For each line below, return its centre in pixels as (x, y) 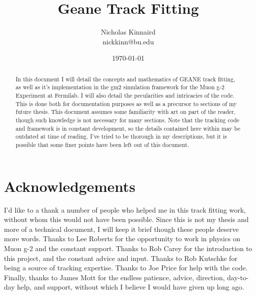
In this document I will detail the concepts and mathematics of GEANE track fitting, (125, 79)
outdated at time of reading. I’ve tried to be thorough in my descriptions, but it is (121, 136)
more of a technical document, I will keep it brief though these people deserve (121, 229)
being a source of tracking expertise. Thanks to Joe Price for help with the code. (126, 268)
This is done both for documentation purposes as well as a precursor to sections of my (126, 103)
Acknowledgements (70, 186)
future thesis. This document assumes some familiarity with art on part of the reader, (126, 112)
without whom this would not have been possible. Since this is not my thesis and (126, 219)
